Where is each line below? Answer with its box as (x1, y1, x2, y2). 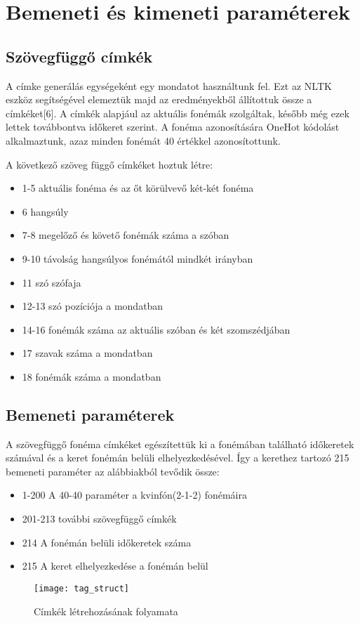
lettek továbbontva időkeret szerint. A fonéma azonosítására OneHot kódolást (6, 119, 340, 134)
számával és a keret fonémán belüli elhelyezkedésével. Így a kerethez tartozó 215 (6, 450, 349, 465)
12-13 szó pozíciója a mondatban (22, 299, 164, 313)
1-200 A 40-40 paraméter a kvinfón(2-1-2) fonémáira (22, 487, 247, 502)
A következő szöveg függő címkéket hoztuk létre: (6, 157, 213, 171)
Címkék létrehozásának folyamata (34, 603, 178, 618)
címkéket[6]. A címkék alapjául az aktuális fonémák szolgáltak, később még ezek (6, 105, 349, 120)
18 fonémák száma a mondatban (22, 369, 161, 383)
